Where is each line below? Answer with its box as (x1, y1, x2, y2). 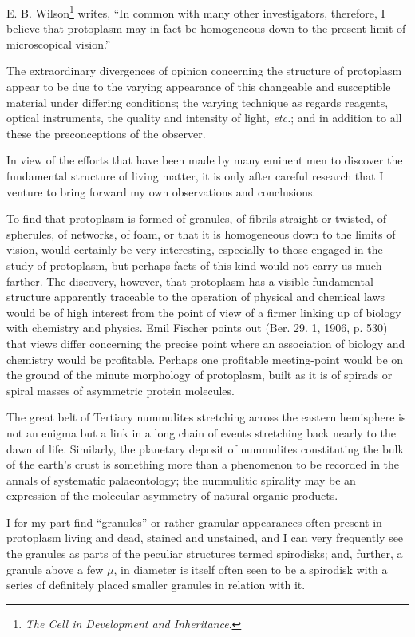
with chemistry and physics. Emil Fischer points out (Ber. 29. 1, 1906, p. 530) (6, 319, 388, 336)
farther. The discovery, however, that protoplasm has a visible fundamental (6, 272, 373, 289)
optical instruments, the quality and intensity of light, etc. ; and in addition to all (6, 109, 402, 126)
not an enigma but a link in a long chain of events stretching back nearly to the (6, 424, 396, 441)
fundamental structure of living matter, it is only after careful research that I (6, 168, 384, 184)
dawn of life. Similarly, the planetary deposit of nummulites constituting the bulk (6, 440, 404, 457)
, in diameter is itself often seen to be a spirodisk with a (113, 560, 388, 577)
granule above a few (6, 560, 104, 577)
